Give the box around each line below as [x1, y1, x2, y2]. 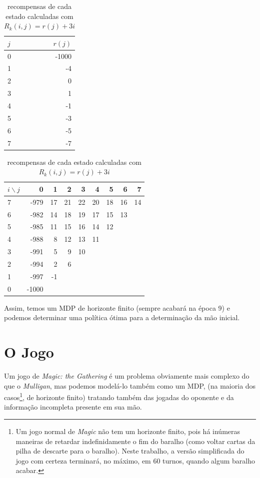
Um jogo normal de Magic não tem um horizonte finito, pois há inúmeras [15, 426, 240, 436]
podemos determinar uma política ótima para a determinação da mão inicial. [4, 312, 240, 323]
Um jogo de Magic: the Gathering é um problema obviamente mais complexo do [4, 370, 249, 381]
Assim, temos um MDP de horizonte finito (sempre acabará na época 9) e [4, 302, 230, 313]
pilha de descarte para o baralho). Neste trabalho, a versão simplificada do [15, 446, 244, 456]
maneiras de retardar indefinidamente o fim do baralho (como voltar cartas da [15, 436, 255, 446]
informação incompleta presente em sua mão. [4, 402, 142, 412]
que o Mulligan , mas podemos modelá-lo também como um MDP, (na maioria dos [4, 380, 256, 391]
